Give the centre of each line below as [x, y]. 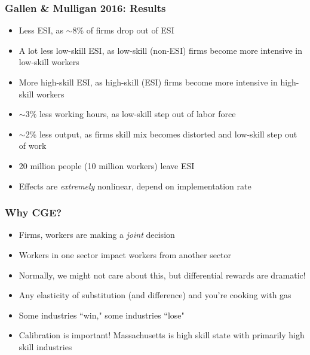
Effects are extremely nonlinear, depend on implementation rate [135, 186]
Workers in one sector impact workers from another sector [125, 254]
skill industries [45, 346]
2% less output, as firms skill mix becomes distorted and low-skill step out [161, 134]
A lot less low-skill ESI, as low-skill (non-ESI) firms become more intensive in [161, 50]
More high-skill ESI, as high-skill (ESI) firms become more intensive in [148, 82]
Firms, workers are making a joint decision [97, 235]
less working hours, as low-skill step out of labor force [137, 114]
